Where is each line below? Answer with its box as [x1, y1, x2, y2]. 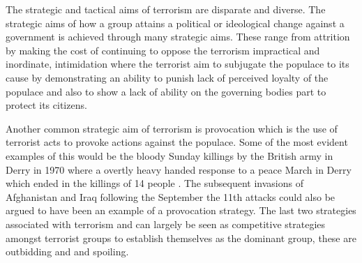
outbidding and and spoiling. [6, 244, 129, 259]
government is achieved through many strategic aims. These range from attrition [6, 29, 350, 44]
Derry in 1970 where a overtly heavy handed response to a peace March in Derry [6, 162, 352, 176]
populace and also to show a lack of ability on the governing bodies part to [6, 84, 326, 98]
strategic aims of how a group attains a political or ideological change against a [6, 15, 345, 30]
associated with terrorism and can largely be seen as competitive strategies [6, 216, 326, 231]
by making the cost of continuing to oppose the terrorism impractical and [6, 43, 320, 57]
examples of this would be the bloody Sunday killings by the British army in [6, 148, 333, 163]
